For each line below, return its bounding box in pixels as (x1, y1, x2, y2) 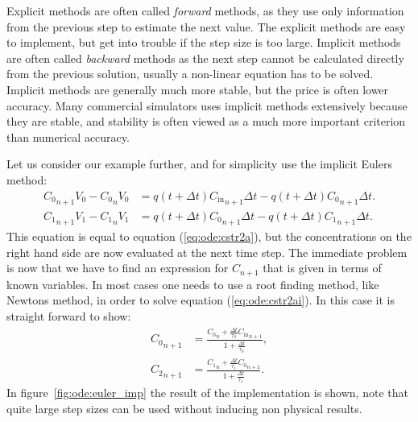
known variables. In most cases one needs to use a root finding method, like (6, 275, 379, 292)
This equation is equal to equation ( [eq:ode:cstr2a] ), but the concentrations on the (6, 228, 412, 245)
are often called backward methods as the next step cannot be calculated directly (6, 49, 404, 66)
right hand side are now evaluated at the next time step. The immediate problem (6, 243, 408, 260)
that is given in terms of (263, 259, 382, 276)
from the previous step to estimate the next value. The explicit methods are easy (6, 18, 406, 35)
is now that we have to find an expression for (6, 259, 229, 276)
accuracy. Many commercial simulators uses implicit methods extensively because (6, 97, 408, 114)
